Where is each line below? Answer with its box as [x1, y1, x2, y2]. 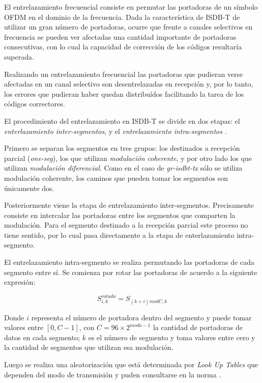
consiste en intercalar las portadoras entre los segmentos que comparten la [4, 209, 236, 220]
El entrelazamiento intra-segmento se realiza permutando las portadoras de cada [4, 257, 254, 267]
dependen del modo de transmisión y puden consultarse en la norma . [4, 369, 221, 379]
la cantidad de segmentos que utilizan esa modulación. [4, 342, 173, 352]
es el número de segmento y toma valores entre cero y [88, 332, 255, 342]
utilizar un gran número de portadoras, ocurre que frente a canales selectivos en [4, 21, 253, 32]
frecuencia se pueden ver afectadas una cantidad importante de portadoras [4, 31, 237, 42]
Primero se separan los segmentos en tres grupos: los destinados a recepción [4, 143, 240, 153]
